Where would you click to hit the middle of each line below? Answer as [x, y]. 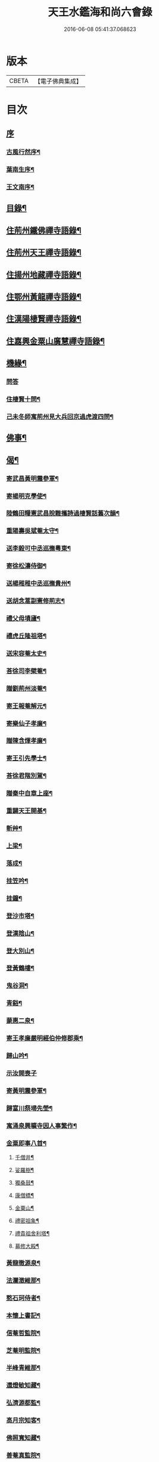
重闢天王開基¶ [26, 811]
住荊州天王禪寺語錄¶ [44, 253]
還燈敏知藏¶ [23, 1386]
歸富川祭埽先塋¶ [29, 1108]
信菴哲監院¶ [23, 1333]
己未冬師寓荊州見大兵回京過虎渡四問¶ [60, 416]
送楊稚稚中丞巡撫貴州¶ [39, 583]
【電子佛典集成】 [58, 81]
